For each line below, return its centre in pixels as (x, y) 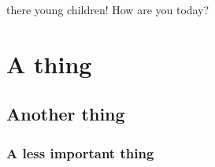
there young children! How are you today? (108, 9)
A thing (49, 63)
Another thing (66, 114)
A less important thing (80, 152)
